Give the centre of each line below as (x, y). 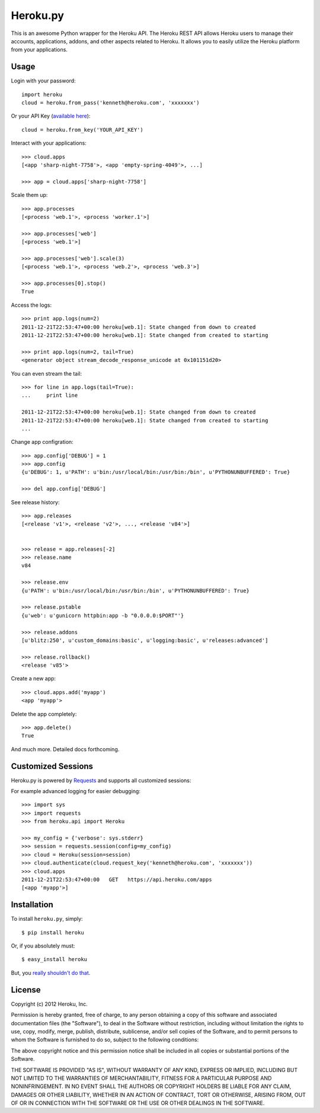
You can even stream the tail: (47, 373)
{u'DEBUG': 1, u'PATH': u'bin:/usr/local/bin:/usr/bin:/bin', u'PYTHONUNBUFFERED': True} (156, 472)
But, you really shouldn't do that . (51, 972)
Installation (32, 905)
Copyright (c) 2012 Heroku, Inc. (49, 1004)
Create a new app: (33, 679)
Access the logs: (31, 305)
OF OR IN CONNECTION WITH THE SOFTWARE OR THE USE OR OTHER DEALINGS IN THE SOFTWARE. (138, 1103)
